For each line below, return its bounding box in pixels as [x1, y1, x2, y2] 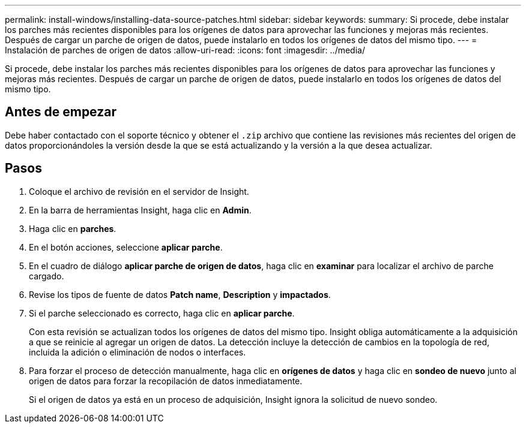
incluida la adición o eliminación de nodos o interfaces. [29, 346, 246, 357]
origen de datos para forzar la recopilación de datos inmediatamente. [29, 375, 303, 386]
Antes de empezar [5, 104, 116, 120]
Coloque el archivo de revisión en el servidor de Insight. [29, 186, 249, 197]
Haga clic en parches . [29, 223, 116, 234]
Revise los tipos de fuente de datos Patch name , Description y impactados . [29, 289, 331, 300]
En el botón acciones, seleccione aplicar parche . [29, 242, 223, 252]
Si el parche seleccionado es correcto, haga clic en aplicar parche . [29, 308, 295, 318]
